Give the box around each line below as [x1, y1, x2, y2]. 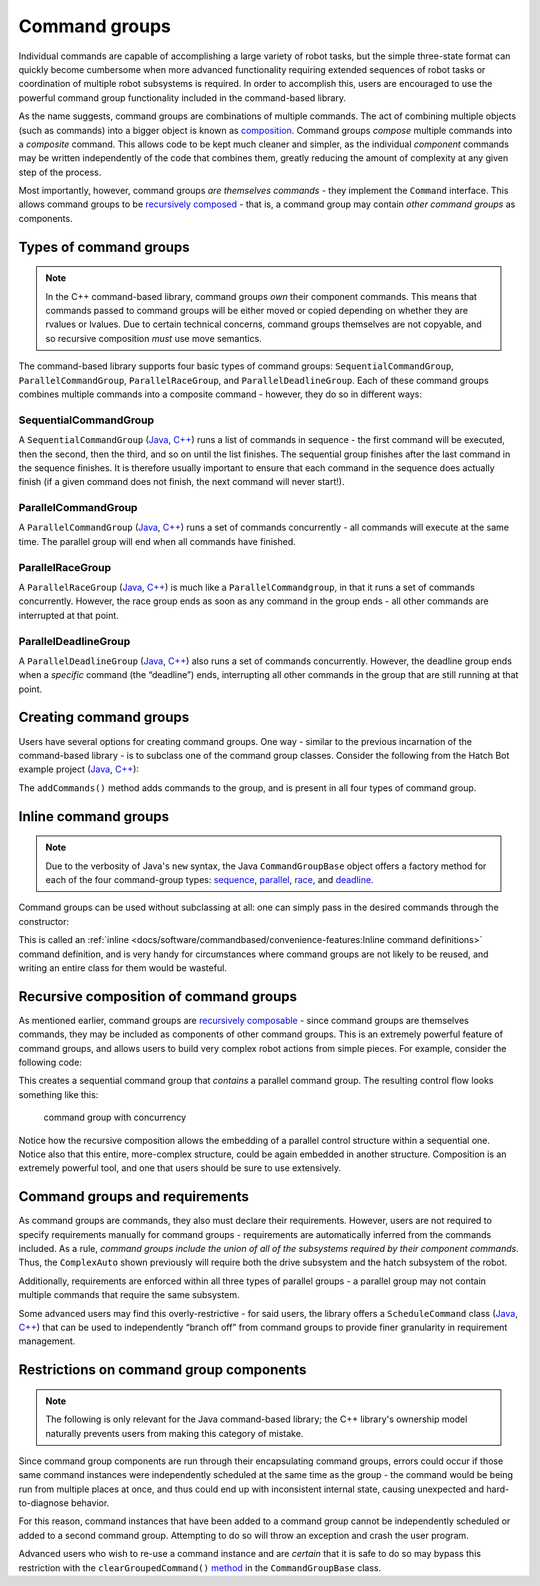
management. [18, 1335, 76, 1347]
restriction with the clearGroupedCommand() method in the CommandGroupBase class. [18, 1561, 382, 1574]
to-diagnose [18, 1497, 69, 1509]
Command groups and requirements [18, 1188, 250, 1205]
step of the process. [18, 166, 102, 178]
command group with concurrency [43, 1111, 187, 1124]
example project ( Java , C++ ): [18, 763, 140, 775]
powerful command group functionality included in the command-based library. [18, 91, 347, 104]
